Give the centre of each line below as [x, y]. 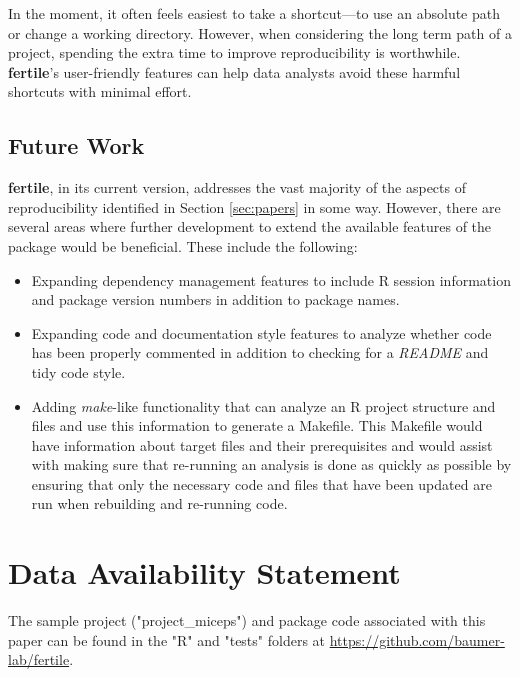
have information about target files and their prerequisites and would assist [262, 444]
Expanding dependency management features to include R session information [271, 279]
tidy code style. [78, 371]
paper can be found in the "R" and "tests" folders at [167, 639]
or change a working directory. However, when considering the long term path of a [260, 32]
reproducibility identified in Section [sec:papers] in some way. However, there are [254, 206]
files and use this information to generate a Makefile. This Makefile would [257, 425]
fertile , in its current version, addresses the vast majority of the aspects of [237, 187]
